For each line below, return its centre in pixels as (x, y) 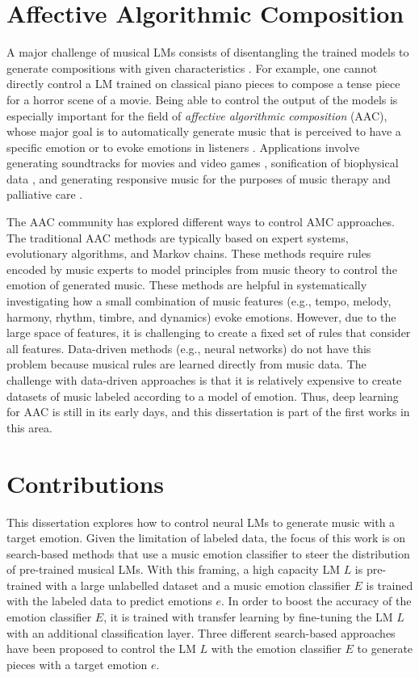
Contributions (86, 483)
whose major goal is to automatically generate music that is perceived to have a (204, 131)
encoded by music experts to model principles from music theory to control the (202, 269)
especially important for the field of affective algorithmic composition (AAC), (197, 115)
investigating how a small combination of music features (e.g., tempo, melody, (199, 301)
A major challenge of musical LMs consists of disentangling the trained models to (208, 52)
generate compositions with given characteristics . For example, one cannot (192, 67)
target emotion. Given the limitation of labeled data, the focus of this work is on (206, 538)
